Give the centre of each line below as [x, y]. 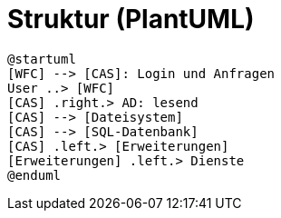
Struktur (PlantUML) [131, 19]
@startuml [42, 59]
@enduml [34, 175]
